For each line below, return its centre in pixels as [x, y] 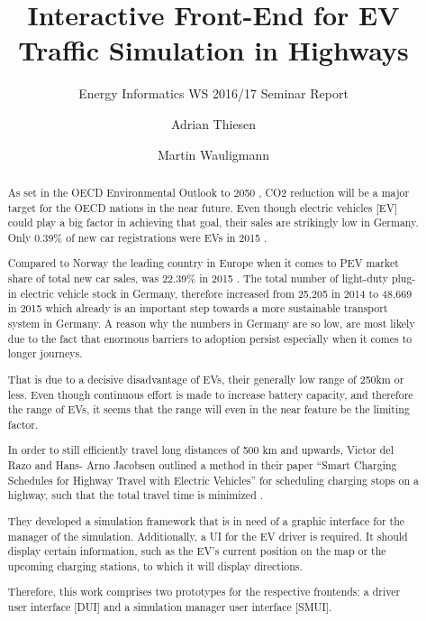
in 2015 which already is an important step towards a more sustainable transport [198, 308]
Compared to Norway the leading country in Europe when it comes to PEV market [203, 263]
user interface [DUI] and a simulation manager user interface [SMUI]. [170, 607]
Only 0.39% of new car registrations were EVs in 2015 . [137, 237]
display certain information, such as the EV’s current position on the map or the [197, 551]
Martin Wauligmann [213, 154]
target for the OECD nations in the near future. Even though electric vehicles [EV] [203, 207]
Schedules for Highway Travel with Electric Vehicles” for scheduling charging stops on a [213, 480]
